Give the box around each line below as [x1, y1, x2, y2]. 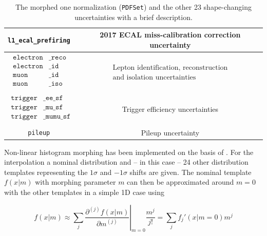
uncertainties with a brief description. [74, 11, 193, 22]
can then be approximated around [127, 176, 234, 187]
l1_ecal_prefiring [8, 37, 70, 45]
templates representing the [4, 166, 88, 177]
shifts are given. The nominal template [129, 166, 252, 177]
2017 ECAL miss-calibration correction [100, 29, 241, 40]
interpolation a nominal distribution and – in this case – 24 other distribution [4, 156, 249, 167]
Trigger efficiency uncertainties [122, 104, 219, 114]
